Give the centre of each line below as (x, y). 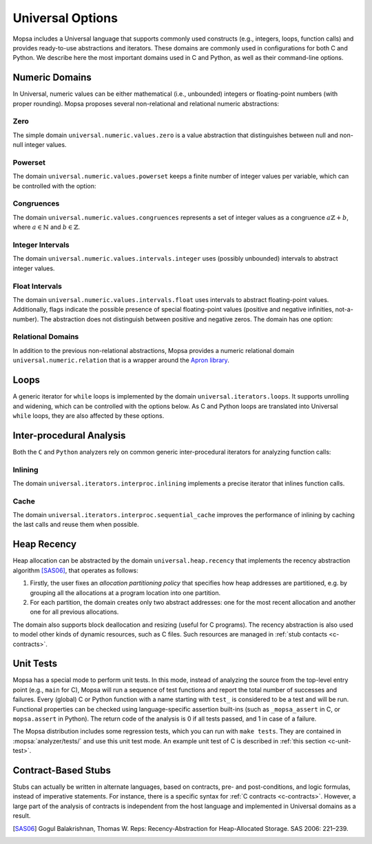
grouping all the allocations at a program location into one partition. (125, 592)
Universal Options (65, 18)
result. (22, 816)
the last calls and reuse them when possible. (76, 525)
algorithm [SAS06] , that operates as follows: (76, 570)
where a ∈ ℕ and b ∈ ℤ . (46, 227)
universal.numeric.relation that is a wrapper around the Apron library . (121, 360)
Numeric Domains (52, 78)
